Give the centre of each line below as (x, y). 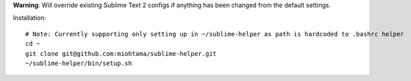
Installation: (30, 18)
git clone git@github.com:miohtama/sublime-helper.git (121, 53)
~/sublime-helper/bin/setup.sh (79, 63)
